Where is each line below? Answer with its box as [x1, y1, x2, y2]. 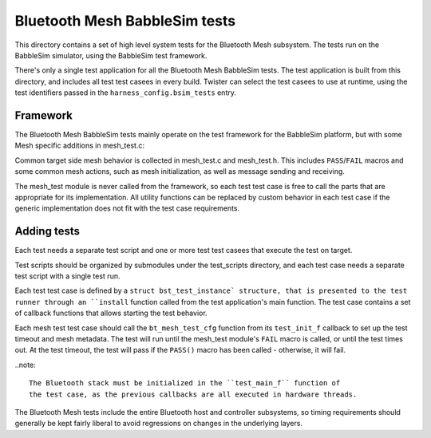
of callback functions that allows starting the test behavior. [14, 308, 208, 318]
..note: [14, 360, 36, 369]
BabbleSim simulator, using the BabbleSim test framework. [14, 50, 208, 60]
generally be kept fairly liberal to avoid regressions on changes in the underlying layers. [14, 419, 303, 428]
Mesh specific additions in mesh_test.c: [14, 140, 145, 151]
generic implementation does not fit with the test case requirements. [14, 203, 240, 213]
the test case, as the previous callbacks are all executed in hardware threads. [29, 389, 358, 399]
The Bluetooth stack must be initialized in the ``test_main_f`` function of [29, 379, 341, 388]
